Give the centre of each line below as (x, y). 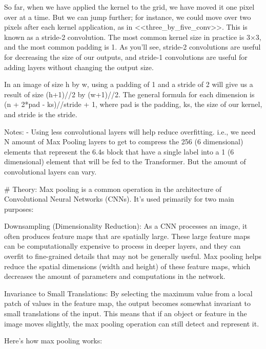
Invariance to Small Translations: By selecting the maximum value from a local (128, 293)
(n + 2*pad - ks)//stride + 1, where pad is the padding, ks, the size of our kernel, (133, 104)
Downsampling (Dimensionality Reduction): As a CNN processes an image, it (126, 226)
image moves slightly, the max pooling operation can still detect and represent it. (132, 323)
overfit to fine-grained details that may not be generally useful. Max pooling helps (133, 256)
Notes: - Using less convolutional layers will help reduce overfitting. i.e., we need (130, 131)
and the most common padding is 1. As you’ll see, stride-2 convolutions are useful (132, 47)
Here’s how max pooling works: (53, 341)
